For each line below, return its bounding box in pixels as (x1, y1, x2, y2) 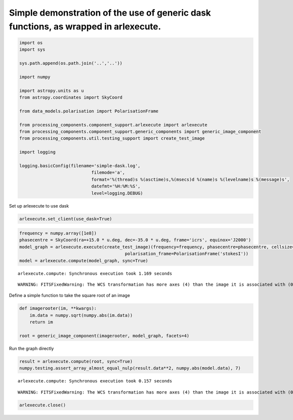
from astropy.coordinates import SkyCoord (19, 95, 123, 100)
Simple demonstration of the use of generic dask (9, 7, 211, 18)
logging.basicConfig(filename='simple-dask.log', (19, 163, 141, 168)
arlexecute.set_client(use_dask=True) (19, 216, 112, 222)
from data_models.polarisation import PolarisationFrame (19, 108, 159, 114)
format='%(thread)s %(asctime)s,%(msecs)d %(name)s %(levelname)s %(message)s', (91, 176, 290, 182)
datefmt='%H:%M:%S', (91, 184, 141, 189)
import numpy (19, 74, 51, 80)
